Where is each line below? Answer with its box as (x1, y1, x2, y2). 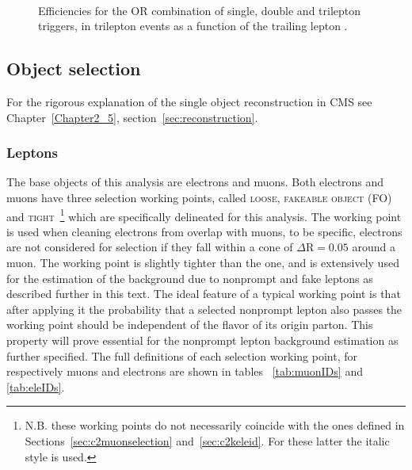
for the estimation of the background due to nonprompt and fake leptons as (6, 269, 373, 286)
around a (352, 239, 395, 255)
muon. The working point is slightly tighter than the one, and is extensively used (6, 254, 399, 271)
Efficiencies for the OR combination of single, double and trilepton (38, 2, 361, 18)
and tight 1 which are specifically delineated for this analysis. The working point (6, 205, 402, 224)
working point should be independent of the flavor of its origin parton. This (6, 316, 373, 333)
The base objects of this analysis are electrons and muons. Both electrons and (6, 174, 384, 190)
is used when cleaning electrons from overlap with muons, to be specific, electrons (6, 223, 402, 239)
